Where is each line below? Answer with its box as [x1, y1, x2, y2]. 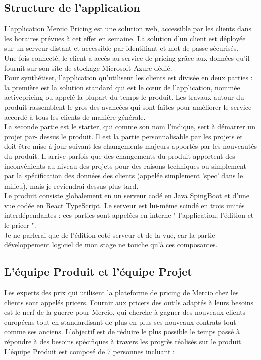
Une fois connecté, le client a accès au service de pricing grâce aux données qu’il [4, 52, 250, 63]
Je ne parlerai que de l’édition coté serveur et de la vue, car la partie [4, 229, 215, 240]
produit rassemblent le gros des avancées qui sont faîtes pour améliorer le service [4, 101, 252, 112]
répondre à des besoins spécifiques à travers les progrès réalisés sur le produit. [4, 336, 243, 347]
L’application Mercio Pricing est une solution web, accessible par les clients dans [4, 23, 251, 34]
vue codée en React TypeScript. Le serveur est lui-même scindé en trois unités [4, 200, 245, 210]
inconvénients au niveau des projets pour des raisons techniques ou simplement [4, 160, 246, 171]
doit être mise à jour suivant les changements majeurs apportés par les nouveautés [4, 141, 257, 151]
